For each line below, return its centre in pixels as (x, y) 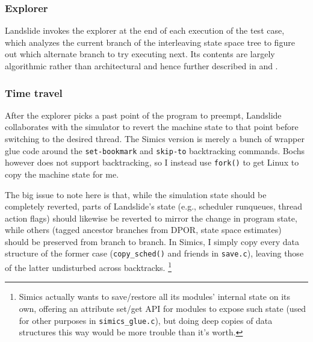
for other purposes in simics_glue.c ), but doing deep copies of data (146, 320)
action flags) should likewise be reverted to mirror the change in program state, (151, 218)
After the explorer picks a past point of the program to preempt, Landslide (143, 115)
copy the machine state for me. (62, 174)
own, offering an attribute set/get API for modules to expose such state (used (163, 308)
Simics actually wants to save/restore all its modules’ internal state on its (155, 297)
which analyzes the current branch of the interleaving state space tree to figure (150, 42)
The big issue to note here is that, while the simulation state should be (136, 194)
